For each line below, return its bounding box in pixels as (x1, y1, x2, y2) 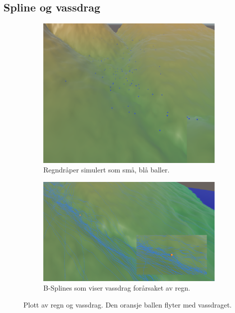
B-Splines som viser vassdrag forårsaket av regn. (43, 283, 190, 293)
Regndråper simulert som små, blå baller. (43, 164, 170, 175)
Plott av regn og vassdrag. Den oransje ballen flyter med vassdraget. (23, 299, 232, 310)
